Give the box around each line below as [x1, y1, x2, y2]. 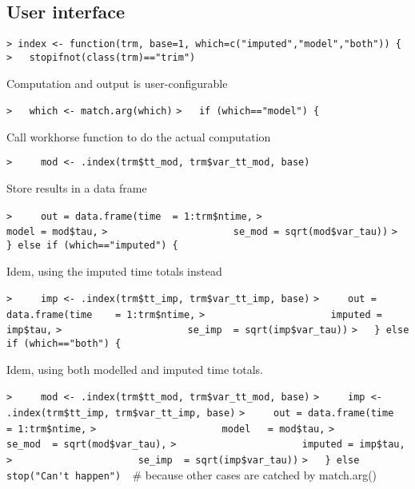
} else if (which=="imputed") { [6, 239, 178, 251]
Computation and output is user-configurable [6, 74, 228, 91]
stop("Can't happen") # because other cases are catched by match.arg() [6, 466, 377, 483]
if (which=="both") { [6, 338, 122, 350]
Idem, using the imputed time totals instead [6, 262, 222, 279]
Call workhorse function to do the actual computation [6, 128, 271, 145]
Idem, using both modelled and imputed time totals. [6, 360, 264, 377]
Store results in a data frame [6, 180, 147, 197]
